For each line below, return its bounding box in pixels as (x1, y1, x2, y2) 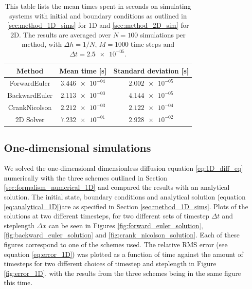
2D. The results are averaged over (10, 29, 111, 39)
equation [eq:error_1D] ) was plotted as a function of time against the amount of (4, 249, 243, 259)
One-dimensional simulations (4, 140, 151, 155)
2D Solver (15, 114, 45, 124)
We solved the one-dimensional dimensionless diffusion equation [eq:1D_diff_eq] (4, 163, 243, 173)
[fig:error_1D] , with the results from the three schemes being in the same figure (4, 268, 241, 278)
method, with (21, 39, 62, 49)
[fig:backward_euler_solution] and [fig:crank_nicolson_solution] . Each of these (4, 230, 240, 240)
